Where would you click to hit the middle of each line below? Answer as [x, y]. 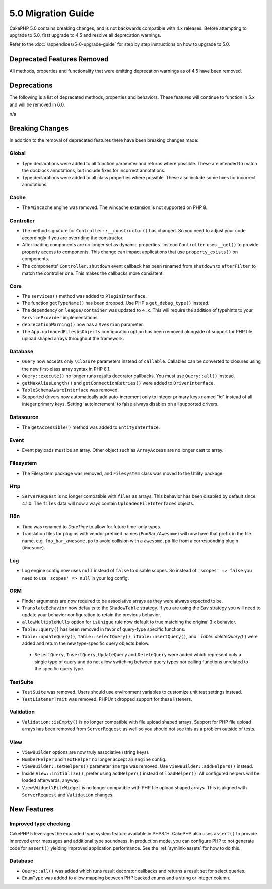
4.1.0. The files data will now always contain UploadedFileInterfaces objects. [108, 503]
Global [18, 153]
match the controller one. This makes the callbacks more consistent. [93, 273]
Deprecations [31, 86]
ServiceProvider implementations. [60, 318]
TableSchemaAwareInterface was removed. [71, 390]
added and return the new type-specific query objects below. [86, 643]
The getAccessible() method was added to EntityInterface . [91, 427]
